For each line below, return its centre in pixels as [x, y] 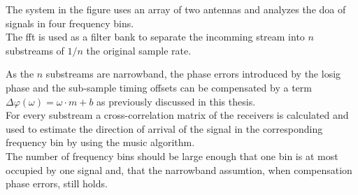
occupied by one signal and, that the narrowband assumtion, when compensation [179, 169]
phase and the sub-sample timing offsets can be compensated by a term [159, 87]
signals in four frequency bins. [70, 23]
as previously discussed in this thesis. [176, 101]
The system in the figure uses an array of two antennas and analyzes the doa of [176, 9]
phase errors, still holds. [57, 183]
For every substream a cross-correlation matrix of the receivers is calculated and [177, 115]
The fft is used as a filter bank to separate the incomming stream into [155, 37]
